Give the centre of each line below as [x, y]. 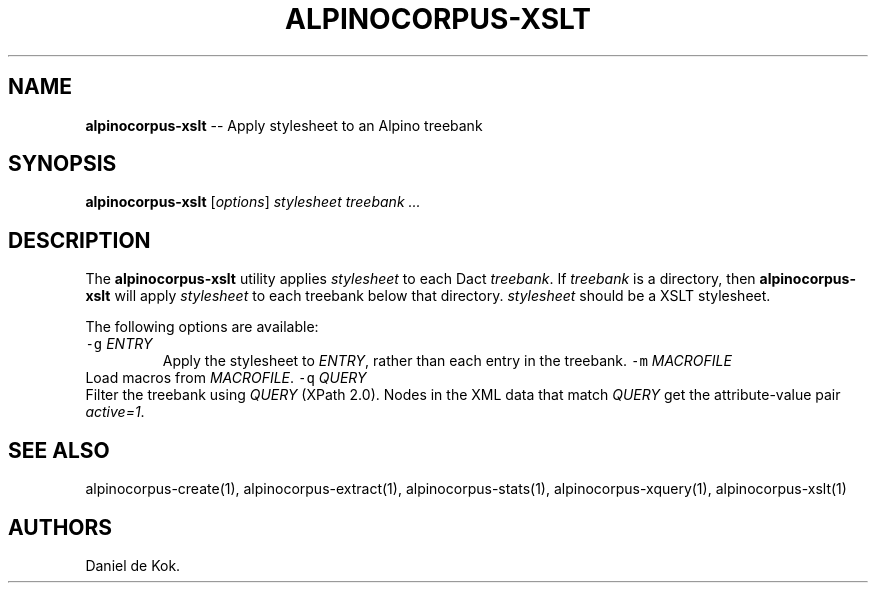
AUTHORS [60, 527]
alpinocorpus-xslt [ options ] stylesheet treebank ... [253, 202]
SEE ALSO [59, 450]
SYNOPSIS [62, 164]
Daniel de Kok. [133, 565]
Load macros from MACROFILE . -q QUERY [226, 378]
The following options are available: [202, 327]
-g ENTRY [119, 344]
